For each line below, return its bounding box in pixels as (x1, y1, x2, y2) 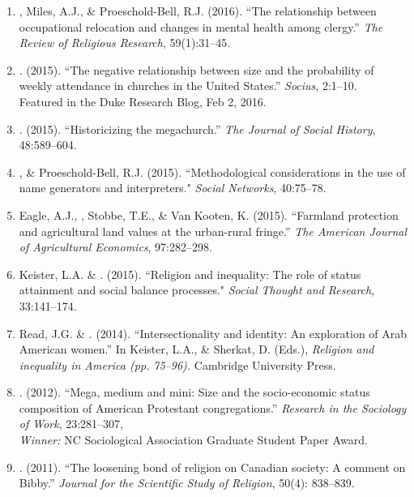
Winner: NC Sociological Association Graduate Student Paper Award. (19, 431, 368, 448)
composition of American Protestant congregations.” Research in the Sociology (19, 399, 407, 416)
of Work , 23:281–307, (19, 415, 124, 432)
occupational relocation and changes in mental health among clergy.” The (19, 18, 383, 35)
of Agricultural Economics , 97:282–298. (19, 238, 212, 255)
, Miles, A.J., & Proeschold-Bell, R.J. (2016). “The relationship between (19, 2, 377, 19)
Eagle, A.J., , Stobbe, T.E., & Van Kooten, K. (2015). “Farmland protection (19, 206, 399, 223)
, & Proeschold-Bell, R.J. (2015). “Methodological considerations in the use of (19, 163, 406, 180)
